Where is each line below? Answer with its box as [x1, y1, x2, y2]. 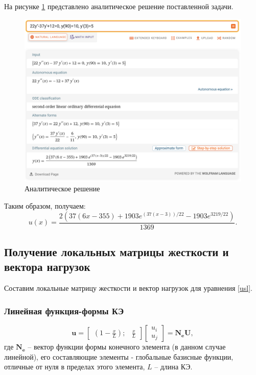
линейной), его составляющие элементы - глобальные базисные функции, [4, 351, 234, 362]
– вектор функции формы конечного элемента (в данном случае [28, 341, 226, 352]
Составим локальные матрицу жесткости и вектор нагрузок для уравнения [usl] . [4, 283, 252, 293]
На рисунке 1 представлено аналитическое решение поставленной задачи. [4, 1, 234, 11]
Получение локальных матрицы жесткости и [4, 244, 229, 260]
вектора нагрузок [4, 259, 90, 274]
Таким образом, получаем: [4, 201, 86, 211]
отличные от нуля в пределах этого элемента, [4, 361, 145, 372]
